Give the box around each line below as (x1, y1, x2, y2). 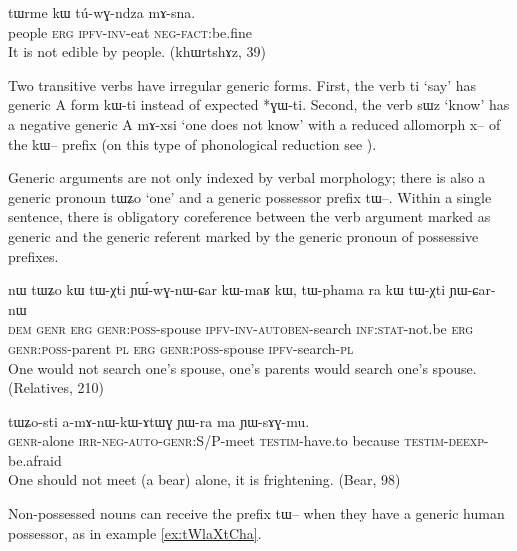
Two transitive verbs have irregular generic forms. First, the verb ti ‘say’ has (8, 74, 477, 95)
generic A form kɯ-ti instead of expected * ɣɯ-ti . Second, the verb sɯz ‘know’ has (8, 94, 510, 115)
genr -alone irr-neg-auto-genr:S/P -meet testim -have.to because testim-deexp (8, 430, 485, 451)
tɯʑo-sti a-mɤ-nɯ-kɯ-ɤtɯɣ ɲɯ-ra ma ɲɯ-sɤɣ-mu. (8, 410, 310, 431)
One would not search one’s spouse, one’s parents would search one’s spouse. (8, 357, 477, 378)
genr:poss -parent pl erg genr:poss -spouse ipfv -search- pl (8, 337, 354, 358)
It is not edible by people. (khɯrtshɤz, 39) (8, 41, 267, 62)
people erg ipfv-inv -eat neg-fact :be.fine (8, 21, 252, 42)
